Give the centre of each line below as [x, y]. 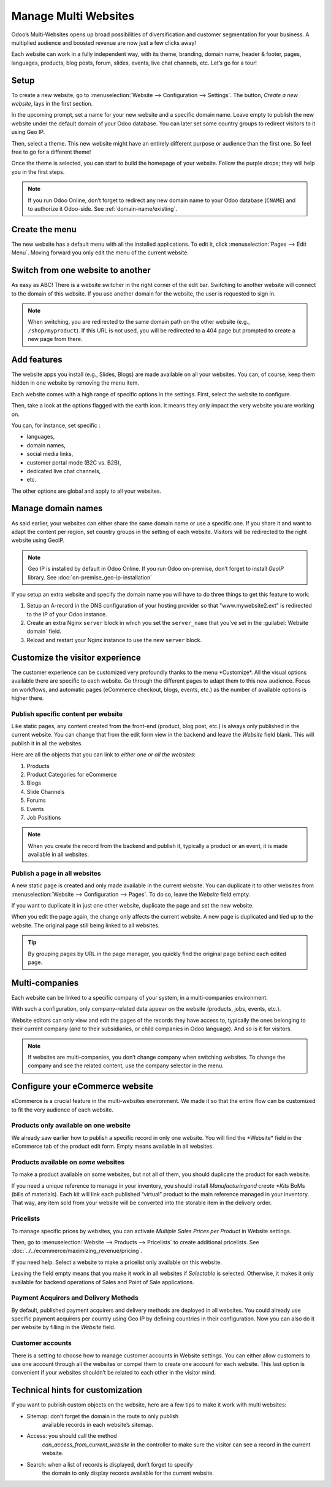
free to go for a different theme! [51, 152]
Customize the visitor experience [76, 657]
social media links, [50, 454]
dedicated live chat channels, [64, 471]
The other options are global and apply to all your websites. [86, 491]
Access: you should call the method [72, 1436]
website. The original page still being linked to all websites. [86, 925]
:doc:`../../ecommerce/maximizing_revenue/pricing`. [77, 1251]
